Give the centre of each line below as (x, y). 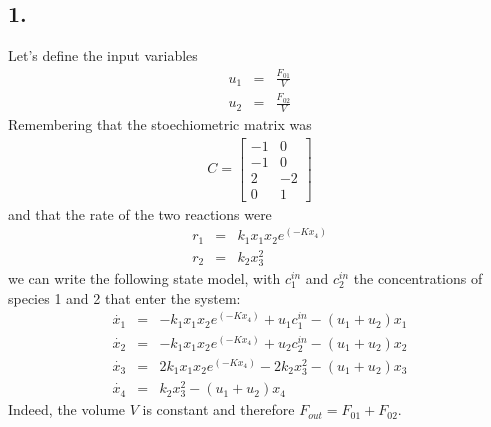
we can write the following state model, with (144, 278)
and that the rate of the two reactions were (140, 213)
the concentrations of (418, 278)
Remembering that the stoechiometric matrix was (160, 123)
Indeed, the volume (67, 409)
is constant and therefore (218, 409)
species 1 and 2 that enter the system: (124, 297)
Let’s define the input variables (103, 55)
